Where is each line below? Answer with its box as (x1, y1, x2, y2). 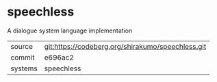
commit (10, 52, 35, 62)
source (10, 41, 33, 51)
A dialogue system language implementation (7, 26, 133, 35)
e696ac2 (44, 52, 74, 62)
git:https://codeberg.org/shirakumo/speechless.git (44, 41, 207, 51)
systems (10, 64, 38, 73)
